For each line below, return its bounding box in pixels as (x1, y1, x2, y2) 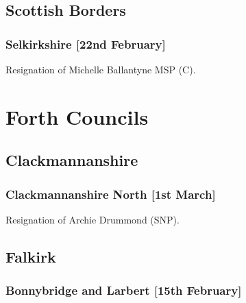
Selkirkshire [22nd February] (5, 35, 166, 52)
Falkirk (5, 245, 56, 267)
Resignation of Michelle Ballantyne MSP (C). (5, 62, 196, 76)
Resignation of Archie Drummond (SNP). (5, 212, 180, 226)
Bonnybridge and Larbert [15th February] (5, 282, 242, 299)
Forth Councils (5, 102, 149, 130)
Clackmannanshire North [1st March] (5, 185, 216, 202)
